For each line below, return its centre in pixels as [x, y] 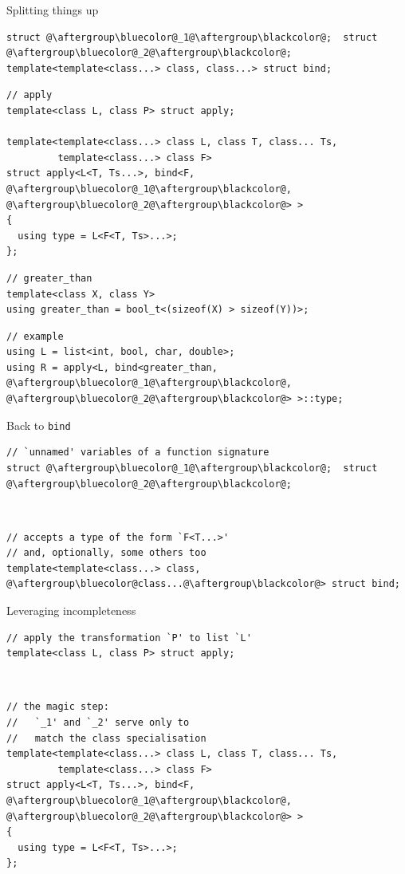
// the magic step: [58, 707]
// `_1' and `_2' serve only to [98, 723]
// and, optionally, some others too [106, 553]
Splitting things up [53, 10]
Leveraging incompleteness [71, 610]
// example [35, 336]
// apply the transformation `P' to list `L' [129, 638]
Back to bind [39, 425]
